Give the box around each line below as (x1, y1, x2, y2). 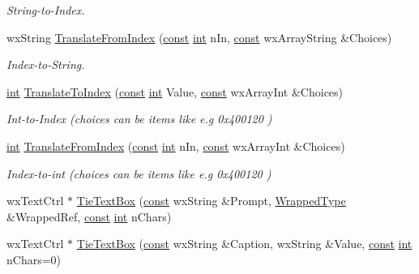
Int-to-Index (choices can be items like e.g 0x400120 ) (6, 110, 272, 127)
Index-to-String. (6, 56, 85, 73)
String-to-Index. (6, 2, 85, 18)
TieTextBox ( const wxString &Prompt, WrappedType (76, 192, 346, 209)
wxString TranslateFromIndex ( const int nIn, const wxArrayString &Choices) (6, 28, 392, 45)
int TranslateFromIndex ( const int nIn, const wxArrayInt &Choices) (6, 137, 345, 154)
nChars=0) (6, 250, 62, 268)
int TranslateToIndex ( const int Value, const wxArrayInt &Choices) (6, 83, 344, 100)
